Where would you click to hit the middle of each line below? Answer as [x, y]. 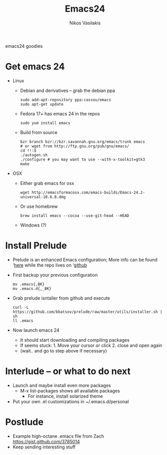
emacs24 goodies [24, 46]
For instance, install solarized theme [65, 396]
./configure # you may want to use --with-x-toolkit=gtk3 [82, 159]
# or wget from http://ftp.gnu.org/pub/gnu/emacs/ [75, 146]
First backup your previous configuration [55, 275]
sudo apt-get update [42, 104]
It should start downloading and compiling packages [75, 340]
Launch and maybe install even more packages [62, 385]
